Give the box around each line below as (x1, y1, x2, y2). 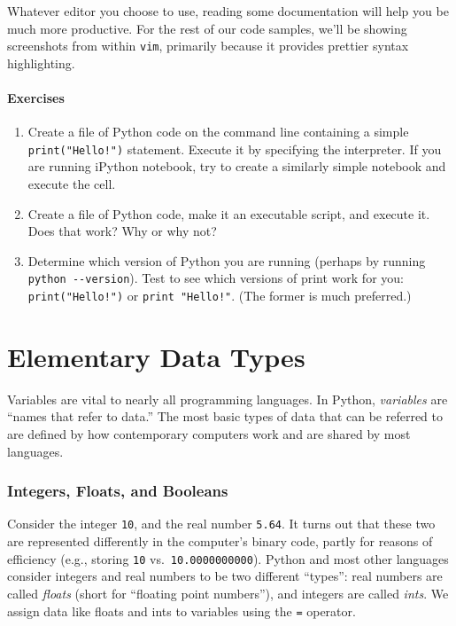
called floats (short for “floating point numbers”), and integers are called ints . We (7, 583, 449, 602)
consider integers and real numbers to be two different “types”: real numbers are (7, 567, 443, 585)
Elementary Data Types (7, 338, 305, 374)
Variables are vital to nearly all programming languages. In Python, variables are (7, 389, 448, 408)
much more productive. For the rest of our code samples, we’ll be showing (7, 19, 407, 37)
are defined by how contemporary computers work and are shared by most (7, 425, 411, 443)
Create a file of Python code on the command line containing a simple (27, 122, 409, 141)
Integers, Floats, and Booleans (7, 480, 228, 502)
